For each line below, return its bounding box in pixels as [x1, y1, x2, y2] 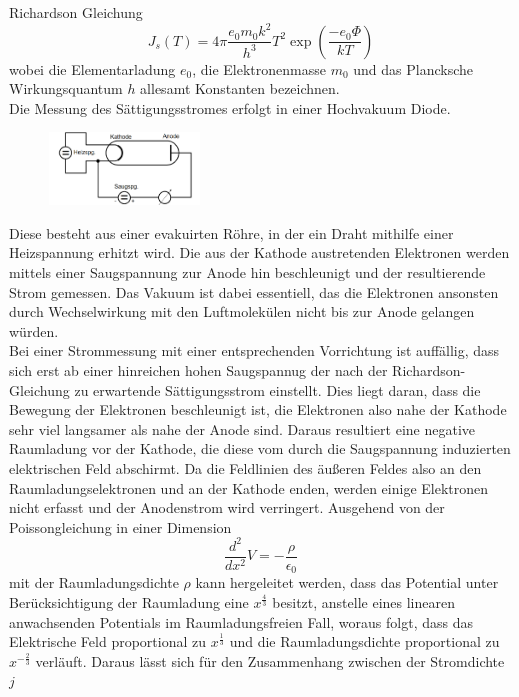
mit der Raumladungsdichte [9, 572, 179, 593]
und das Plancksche [353, 58, 474, 79]
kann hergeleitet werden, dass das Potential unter [195, 572, 499, 593]
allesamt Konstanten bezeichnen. [140, 78, 340, 99]
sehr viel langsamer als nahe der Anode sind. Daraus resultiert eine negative [9, 418, 475, 439]
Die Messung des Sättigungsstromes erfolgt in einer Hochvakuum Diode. [9, 97, 451, 118]
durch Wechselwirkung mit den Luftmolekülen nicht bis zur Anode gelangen [9, 301, 475, 322]
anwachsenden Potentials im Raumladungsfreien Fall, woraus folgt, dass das [9, 611, 473, 632]
